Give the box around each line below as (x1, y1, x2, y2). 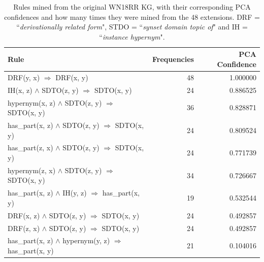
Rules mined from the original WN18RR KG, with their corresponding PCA (13, 2, 251, 12)
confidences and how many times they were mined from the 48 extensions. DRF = (4, 11, 260, 22)
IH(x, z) (8, 84, 32, 95)
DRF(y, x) (8, 72, 40, 82)
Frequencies (152, 54, 194, 64)
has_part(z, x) (8, 142, 53, 153)
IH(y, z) (62, 187, 87, 198)
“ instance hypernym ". (99, 31, 165, 42)
